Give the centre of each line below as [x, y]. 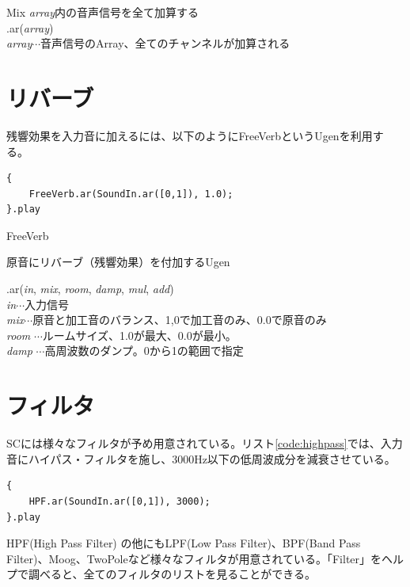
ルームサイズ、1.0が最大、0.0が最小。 [139, 335]
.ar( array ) [30, 27]
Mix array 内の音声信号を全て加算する [103, 12]
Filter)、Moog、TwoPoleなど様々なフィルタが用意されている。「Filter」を [194, 558]
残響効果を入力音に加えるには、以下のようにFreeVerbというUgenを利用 [190, 135]
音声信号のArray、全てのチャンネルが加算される [165, 43]
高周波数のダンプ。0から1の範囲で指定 [144, 351]
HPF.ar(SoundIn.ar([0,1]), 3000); [120, 501]
